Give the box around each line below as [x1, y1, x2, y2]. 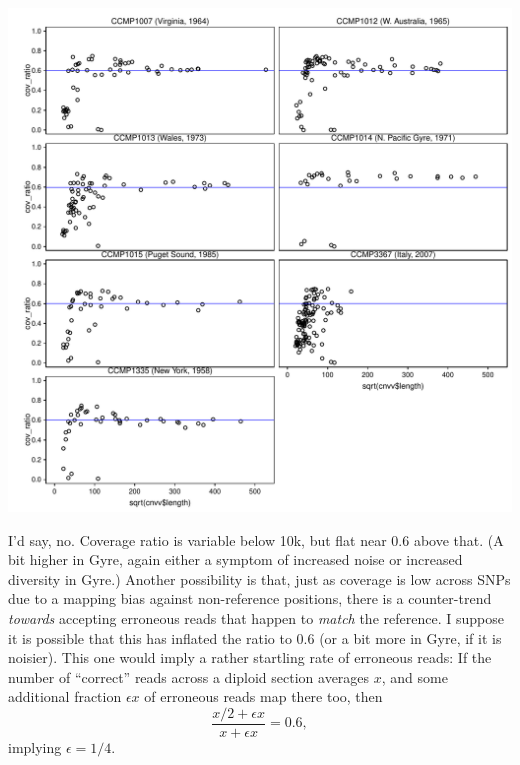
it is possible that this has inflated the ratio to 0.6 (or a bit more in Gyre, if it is [8, 627, 502, 648]
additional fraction [8, 686, 122, 707]
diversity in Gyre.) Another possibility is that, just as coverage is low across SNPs [8, 568, 511, 589]
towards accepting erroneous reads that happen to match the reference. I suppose [8, 607, 504, 628]
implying [8, 737, 62, 757]
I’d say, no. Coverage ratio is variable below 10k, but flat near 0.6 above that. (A [8, 529, 504, 550]
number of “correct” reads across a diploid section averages [8, 666, 370, 687]
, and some [381, 666, 448, 687]
